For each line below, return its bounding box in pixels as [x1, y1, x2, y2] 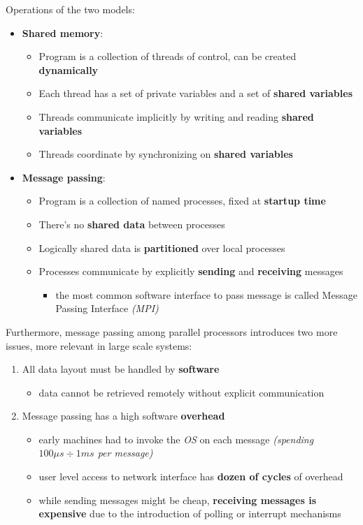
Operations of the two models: [6, 2, 135, 16]
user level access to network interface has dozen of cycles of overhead [38, 469, 343, 484]
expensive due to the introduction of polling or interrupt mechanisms [38, 506, 341, 521]
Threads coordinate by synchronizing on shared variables [38, 147, 293, 161]
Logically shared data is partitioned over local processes [38, 240, 285, 255]
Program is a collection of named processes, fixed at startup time [38, 193, 326, 208]
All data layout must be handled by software [22, 362, 220, 376]
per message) [97, 445, 153, 460]
